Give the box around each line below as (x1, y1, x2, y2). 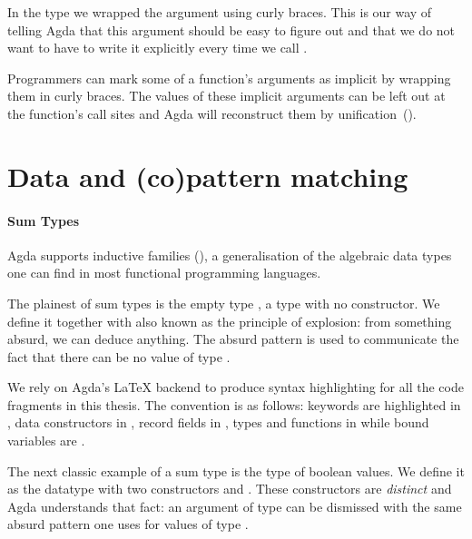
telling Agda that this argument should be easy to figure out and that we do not (7, 20, 456, 39)
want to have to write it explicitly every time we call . (7, 38, 308, 57)
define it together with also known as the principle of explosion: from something (7, 311, 452, 330)
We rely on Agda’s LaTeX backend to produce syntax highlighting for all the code (7, 377, 464, 397)
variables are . (7, 431, 85, 450)
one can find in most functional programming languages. (7, 263, 321, 282)
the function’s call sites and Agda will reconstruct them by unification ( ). (7, 103, 417, 122)
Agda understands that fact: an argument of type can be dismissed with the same (7, 496, 462, 515)
